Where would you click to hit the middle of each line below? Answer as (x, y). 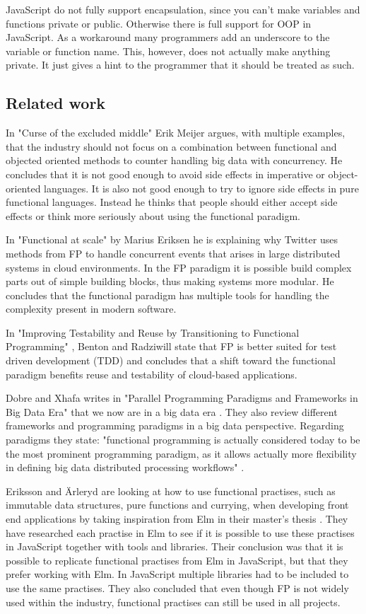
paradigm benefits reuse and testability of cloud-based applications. (152, 374)
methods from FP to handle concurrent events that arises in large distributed (173, 253)
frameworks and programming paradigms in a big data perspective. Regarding (175, 425)
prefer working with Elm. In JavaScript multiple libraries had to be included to (177, 574)
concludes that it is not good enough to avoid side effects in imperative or (165, 174)
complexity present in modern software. (91, 309)
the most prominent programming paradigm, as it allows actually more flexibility (181, 453)
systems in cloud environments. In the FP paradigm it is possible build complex (179, 267)
